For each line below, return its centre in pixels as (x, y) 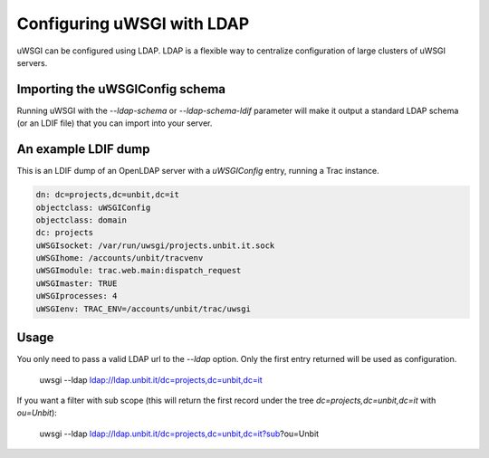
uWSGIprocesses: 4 (77, 296)
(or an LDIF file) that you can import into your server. (115, 123)
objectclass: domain (81, 220)
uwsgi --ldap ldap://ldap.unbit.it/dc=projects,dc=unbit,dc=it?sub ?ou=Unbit (179, 434)
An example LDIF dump (83, 149)
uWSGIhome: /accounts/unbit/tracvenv (120, 258)
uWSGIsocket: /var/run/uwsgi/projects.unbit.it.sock (155, 245)
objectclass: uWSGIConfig (93, 207)
